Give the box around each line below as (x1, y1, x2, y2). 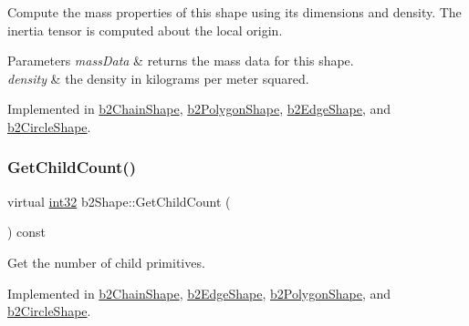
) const (7, 222, 47, 241)
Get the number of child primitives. (7, 252, 205, 271)
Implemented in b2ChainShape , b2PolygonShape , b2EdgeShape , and (7, 99, 391, 118)
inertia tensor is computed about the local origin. (7, 20, 283, 39)
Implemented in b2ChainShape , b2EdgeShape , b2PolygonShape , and (7, 283, 391, 302)
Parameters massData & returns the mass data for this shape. (7, 51, 354, 70)
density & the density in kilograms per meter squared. (7, 68, 309, 87)
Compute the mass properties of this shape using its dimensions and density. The (7, 3, 462, 21)
